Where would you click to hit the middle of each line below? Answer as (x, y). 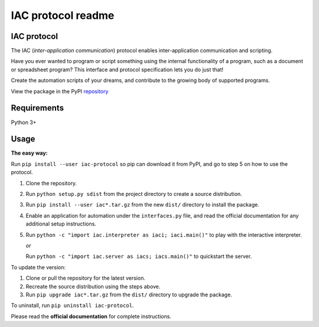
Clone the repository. (51, 183)
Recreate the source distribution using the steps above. (93, 286)
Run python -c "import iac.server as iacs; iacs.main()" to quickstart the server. (139, 256)
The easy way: (29, 153)
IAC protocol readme (63, 15)
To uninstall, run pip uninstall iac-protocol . (72, 305)
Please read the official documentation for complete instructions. (91, 316)
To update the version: (38, 267)
